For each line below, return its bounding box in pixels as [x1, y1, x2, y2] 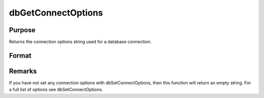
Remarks [9, 67, 37, 75]
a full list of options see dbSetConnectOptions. [9, 87, 103, 93]
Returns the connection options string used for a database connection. [9, 39, 152, 45]
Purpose [9, 26, 36, 34]
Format [9, 51, 32, 59]
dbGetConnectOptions [9, 7, 103, 18]
